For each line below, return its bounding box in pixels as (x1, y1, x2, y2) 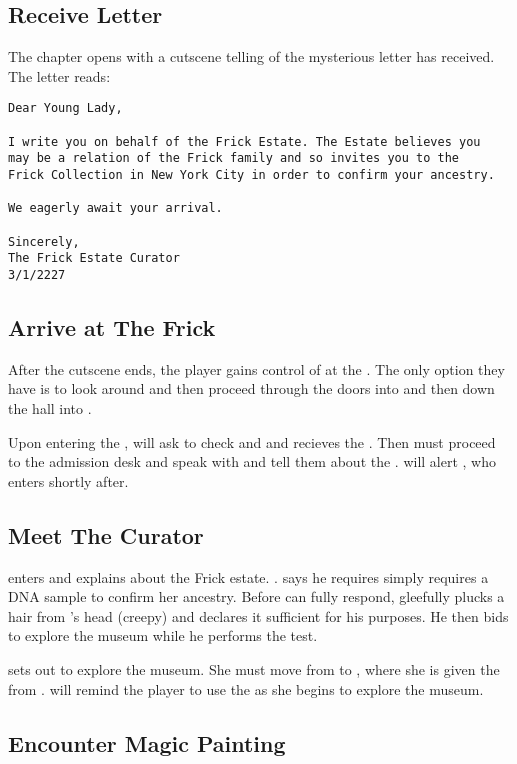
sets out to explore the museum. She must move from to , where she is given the (8, 658, 500, 679)
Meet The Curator (8, 519, 204, 550)
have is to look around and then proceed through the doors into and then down (8, 378, 495, 399)
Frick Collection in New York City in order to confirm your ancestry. (8, 168, 495, 183)
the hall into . (8, 398, 92, 418)
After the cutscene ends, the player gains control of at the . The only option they (8, 358, 505, 379)
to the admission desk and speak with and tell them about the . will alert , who (8, 451, 497, 472)
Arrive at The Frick (8, 312, 216, 342)
